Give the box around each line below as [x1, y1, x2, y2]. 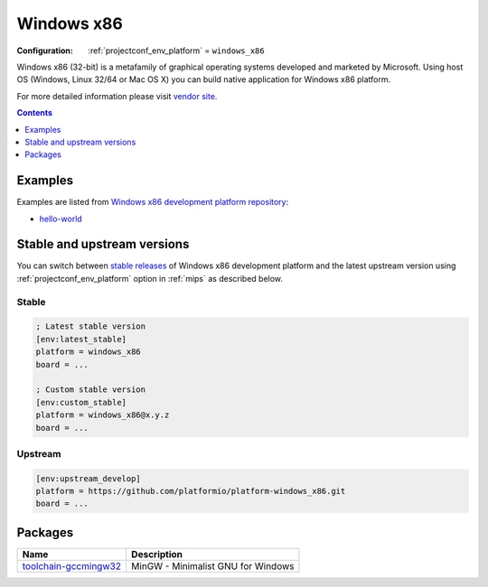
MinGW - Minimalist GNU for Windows [131, 560, 295, 573]
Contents [16, 107, 53, 118]
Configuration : [16, 45, 74, 56]
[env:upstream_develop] [35, 473, 142, 483]
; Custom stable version [35, 385, 146, 395]
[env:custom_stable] [35, 397, 127, 407]
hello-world [39, 213, 83, 224]
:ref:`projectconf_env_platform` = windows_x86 [88, 45, 266, 56]
